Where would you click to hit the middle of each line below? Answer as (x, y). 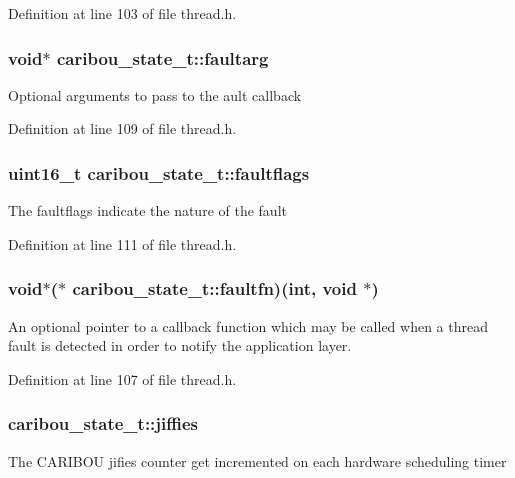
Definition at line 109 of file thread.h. (122, 128)
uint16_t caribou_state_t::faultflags (159, 172)
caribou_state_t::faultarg (162, 57)
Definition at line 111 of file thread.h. (122, 243)
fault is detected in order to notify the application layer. (180, 345)
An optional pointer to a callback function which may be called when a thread (248, 325)
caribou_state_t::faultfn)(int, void (214, 288)
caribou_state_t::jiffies (103, 423)
